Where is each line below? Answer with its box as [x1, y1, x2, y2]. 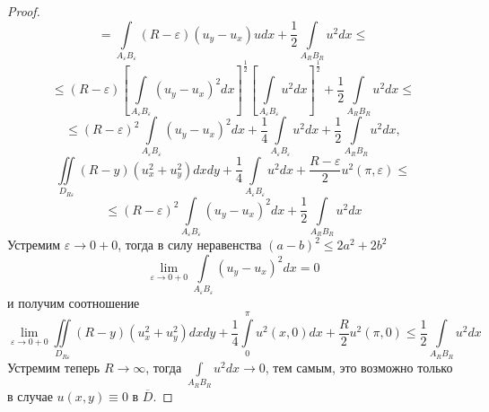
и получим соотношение [7, 293, 140, 311]
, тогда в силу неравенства [118, 235, 262, 254]
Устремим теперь [7, 357, 100, 376]
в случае [7, 386, 53, 405]
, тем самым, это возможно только [265, 357, 453, 376]
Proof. [7, 2, 40, 20]
